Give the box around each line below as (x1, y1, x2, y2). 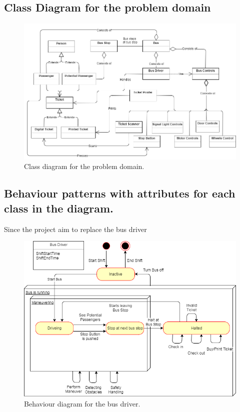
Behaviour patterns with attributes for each (4, 185, 235, 201)
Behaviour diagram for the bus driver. (24, 398, 140, 408)
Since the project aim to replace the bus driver (4, 223, 147, 234)
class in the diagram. (4, 200, 113, 215)
